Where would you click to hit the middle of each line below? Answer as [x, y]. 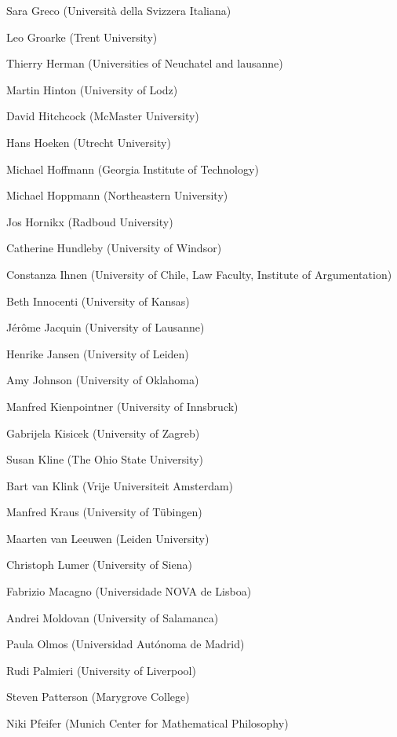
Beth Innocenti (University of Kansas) [98, 301]
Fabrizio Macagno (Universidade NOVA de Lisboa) [129, 591]
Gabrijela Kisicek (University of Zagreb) [103, 433]
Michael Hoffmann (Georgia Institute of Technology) [133, 169]
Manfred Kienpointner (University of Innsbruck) [122, 406]
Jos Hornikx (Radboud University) [90, 221]
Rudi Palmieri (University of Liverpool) [101, 670]
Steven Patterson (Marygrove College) [98, 697]
